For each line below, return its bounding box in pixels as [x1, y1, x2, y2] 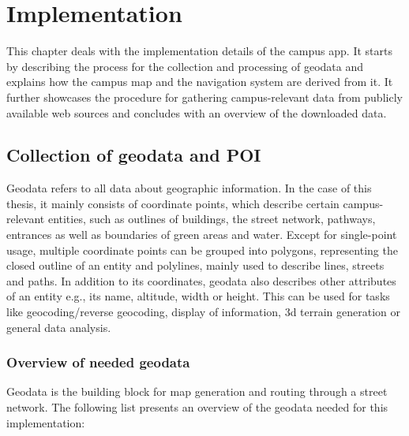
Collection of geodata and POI [6, 143, 261, 167]
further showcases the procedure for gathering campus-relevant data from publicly [6, 88, 403, 105]
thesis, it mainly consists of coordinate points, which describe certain [6, 195, 340, 211]
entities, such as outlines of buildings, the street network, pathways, [47, 211, 376, 227]
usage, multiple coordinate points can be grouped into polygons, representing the [6, 241, 398, 258]
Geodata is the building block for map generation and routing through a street [6, 383, 388, 400]
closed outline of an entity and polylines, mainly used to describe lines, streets [6, 257, 385, 274]
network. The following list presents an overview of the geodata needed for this [6, 399, 388, 416]
